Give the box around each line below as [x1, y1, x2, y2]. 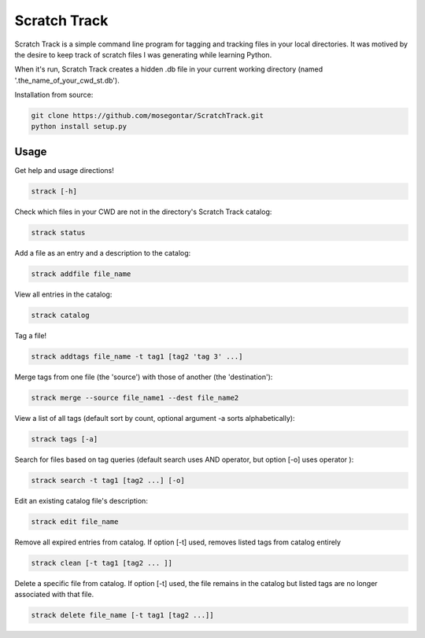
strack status [31, 228, 86, 237]
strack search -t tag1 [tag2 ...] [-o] [31, 476, 185, 485]
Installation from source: [14, 90, 94, 100]
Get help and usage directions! [14, 165, 114, 175]
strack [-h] [31, 186, 78, 196]
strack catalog [31, 311, 90, 319]
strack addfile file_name [31, 269, 131, 278]
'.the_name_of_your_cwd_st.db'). [14, 76, 120, 85]
